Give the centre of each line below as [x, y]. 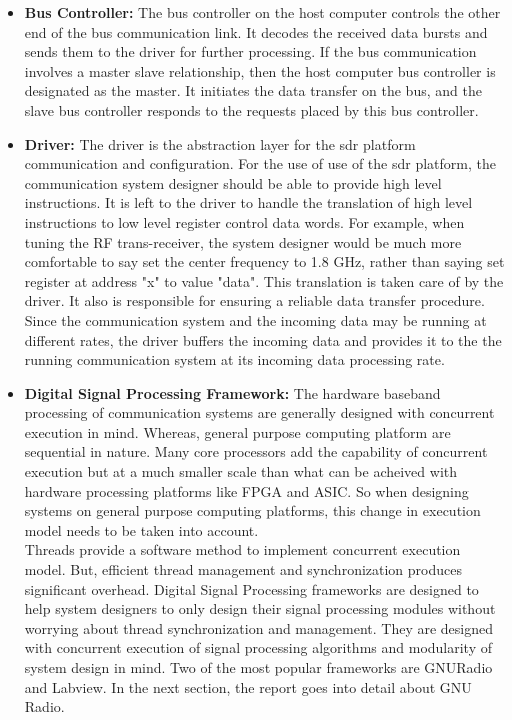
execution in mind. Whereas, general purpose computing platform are [237, 431]
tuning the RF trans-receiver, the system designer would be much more [243, 241]
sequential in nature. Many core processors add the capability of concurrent [256, 451]
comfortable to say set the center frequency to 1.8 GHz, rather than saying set [264, 261]
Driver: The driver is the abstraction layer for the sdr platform [220, 143]
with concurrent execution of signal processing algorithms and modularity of [258, 647]
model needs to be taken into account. [141, 529]
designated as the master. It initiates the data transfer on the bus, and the [253, 90]
